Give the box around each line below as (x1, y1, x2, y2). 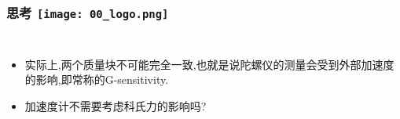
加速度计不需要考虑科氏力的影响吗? (24, 97, 207, 114)
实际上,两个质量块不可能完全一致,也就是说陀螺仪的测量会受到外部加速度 (24, 56, 394, 72)
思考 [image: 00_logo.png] (6, 2, 169, 22)
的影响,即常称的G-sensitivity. (24, 71, 169, 88)
